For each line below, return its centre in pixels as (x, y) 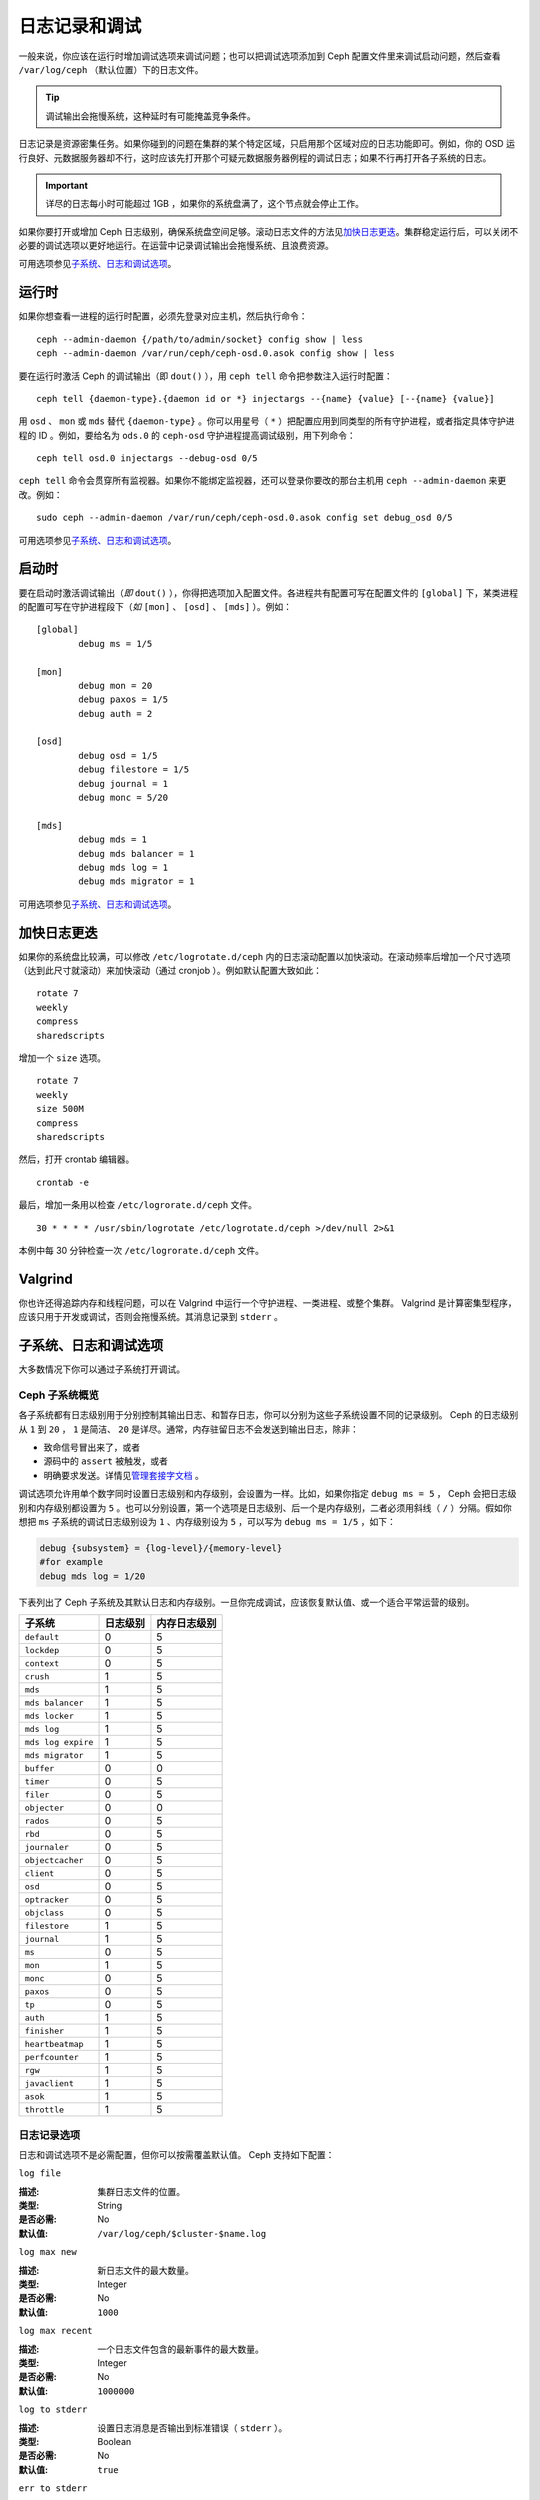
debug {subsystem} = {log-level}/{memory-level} (161, 1548)
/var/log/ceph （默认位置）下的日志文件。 (111, 69)
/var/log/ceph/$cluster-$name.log (182, 2233)
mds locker (49, 1715)
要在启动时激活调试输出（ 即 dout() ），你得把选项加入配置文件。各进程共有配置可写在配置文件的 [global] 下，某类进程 (268, 592)
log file (40, 2173)
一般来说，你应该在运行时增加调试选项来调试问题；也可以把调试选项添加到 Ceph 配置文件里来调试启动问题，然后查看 (260, 56)
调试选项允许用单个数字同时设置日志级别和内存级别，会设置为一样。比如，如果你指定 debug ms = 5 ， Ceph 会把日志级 (267, 1494)
